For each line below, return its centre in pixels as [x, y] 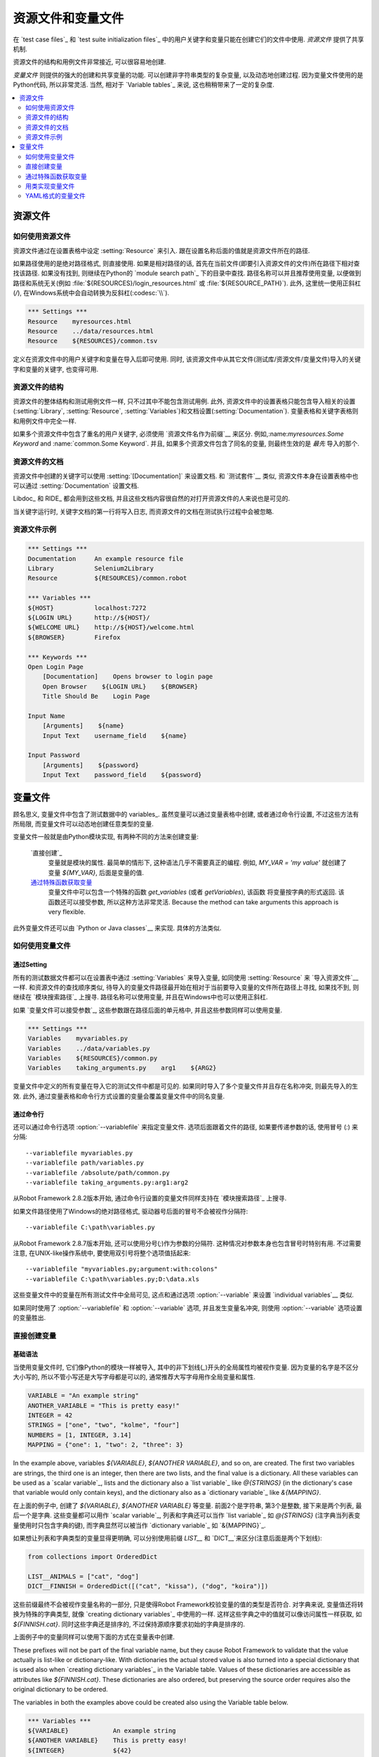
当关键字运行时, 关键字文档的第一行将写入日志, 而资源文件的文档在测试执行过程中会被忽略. [143, 511]
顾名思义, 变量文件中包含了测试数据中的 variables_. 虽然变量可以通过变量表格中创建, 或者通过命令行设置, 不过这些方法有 [186, 814]
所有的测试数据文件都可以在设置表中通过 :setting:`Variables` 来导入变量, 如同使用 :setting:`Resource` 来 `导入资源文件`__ [186, 978]
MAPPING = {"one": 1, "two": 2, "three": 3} [106, 1445]
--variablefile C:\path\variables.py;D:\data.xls [113, 1279]
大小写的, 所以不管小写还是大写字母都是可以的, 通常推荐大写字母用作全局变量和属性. [134, 1377]
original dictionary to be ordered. [60, 1690]
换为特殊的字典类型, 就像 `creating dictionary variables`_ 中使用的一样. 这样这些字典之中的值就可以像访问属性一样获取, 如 [187, 1614]
